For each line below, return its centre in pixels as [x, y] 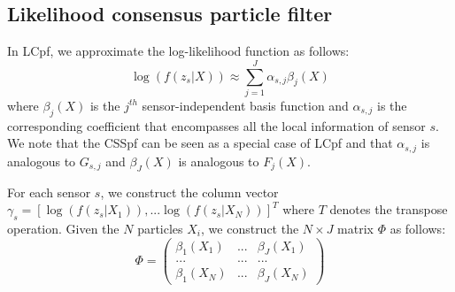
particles [160, 228]
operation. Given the [63, 228]
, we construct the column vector [189, 192]
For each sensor [49, 192]
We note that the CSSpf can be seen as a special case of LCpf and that [200, 143]
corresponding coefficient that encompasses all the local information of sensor [216, 125]
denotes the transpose [389, 209]
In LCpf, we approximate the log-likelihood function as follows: [178, 51]
